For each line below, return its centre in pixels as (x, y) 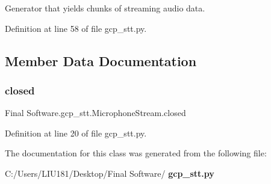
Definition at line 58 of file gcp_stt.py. (76, 28)
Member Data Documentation (101, 60)
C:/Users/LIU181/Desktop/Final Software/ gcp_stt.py (110, 173)
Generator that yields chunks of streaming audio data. (105, 8)
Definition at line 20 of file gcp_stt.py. (76, 133)
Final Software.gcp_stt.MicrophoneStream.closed (95, 113)
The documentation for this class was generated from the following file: (136, 153)
